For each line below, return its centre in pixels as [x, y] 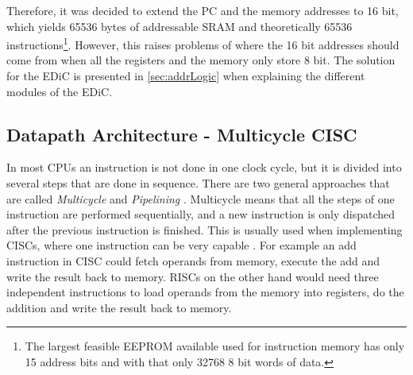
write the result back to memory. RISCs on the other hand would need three [193, 276]
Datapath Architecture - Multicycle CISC [182, 134]
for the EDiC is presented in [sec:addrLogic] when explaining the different [186, 76]
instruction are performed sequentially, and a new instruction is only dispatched [201, 214]
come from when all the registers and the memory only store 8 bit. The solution [201, 60]
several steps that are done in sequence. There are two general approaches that [198, 183]
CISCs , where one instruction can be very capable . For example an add [181, 245]
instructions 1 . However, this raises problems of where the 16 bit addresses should [203, 43]
